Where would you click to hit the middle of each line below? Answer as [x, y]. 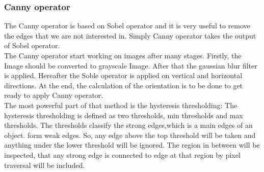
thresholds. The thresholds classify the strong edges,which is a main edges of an [128, 125]
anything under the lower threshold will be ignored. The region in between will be [132, 145]
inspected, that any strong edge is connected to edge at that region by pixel [122, 154]
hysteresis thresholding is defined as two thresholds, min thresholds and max [124, 115]
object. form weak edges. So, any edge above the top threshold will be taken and [130, 135]
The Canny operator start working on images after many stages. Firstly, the [123, 55]
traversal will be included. [45, 165]
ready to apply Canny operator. [54, 95]
